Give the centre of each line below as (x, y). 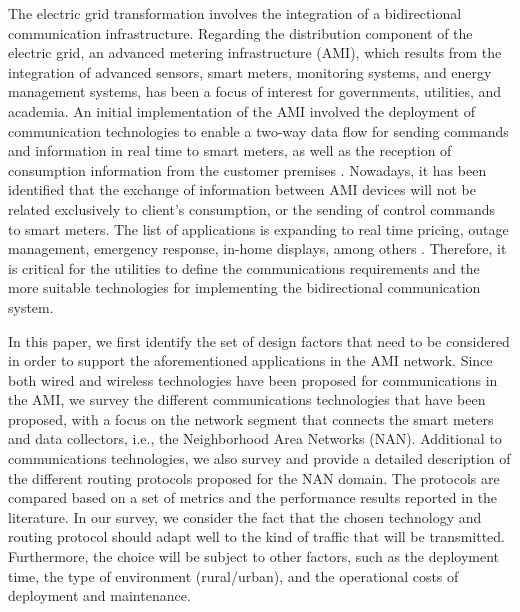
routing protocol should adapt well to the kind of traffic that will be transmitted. (256, 536)
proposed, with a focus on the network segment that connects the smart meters (251, 418)
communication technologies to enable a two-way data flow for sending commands (258, 130)
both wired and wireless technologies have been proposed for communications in (253, 379)
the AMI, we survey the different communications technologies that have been (247, 399)
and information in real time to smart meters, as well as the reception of (230, 150)
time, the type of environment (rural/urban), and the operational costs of (233, 575)
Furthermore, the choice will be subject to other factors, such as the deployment (254, 556)
